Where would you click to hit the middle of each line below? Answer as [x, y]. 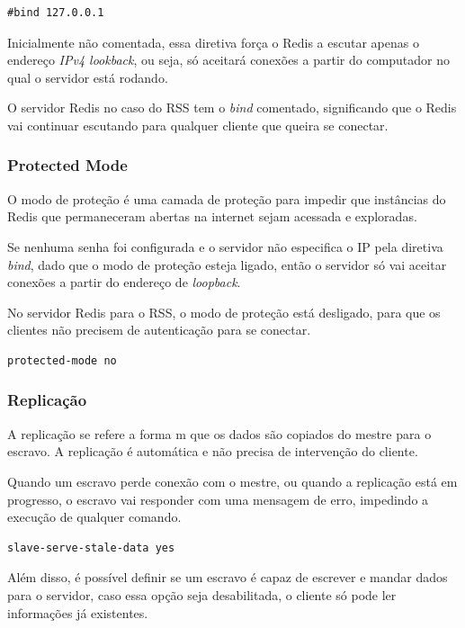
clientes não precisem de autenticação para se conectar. [159, 330]
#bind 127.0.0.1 [56, 13]
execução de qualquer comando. [94, 517]
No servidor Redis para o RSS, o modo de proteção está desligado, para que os [224, 312]
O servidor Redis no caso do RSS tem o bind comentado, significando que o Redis [232, 108]
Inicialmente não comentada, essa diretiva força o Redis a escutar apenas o [213, 42]
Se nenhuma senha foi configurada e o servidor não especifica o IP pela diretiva [225, 246]
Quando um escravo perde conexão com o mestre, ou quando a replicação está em [232, 481]
